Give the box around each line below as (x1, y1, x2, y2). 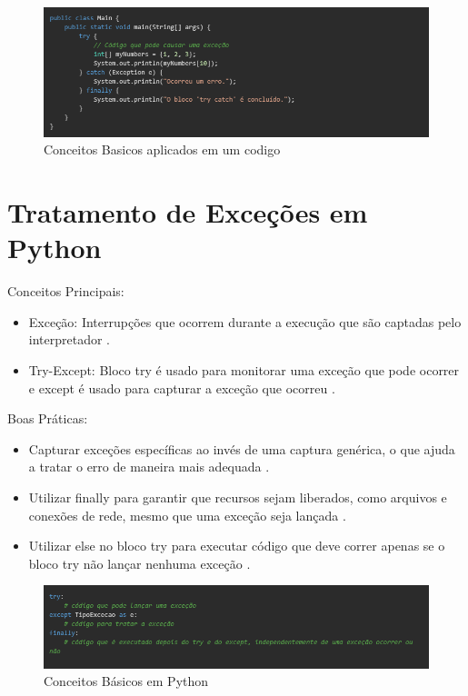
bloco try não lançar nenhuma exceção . (28, 553, 251, 572)
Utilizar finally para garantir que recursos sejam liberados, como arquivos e (28, 487, 447, 506)
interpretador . (28, 330, 111, 349)
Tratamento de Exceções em (7, 194, 368, 231)
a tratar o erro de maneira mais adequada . (28, 457, 270, 476)
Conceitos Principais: (7, 282, 124, 301)
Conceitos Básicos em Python (44, 671, 209, 691)
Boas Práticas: (7, 409, 88, 428)
